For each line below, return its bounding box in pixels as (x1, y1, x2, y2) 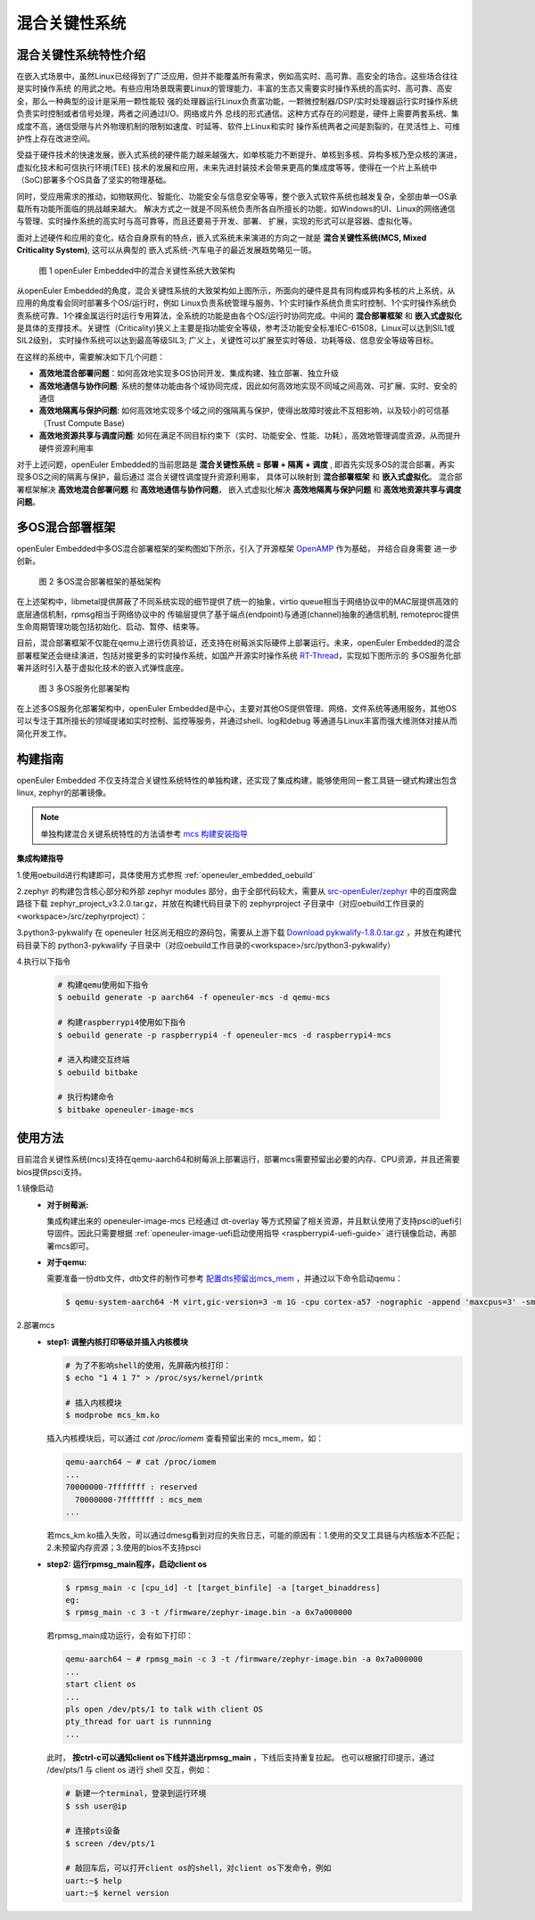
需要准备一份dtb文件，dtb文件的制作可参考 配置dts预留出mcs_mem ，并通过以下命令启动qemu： (46, 1273, 403, 1284)
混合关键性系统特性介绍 (16, 47, 146, 62)
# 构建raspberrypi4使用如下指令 (57, 1017, 186, 1028)
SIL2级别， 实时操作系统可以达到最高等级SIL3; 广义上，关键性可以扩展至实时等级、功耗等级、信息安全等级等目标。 (16, 335, 439, 346)
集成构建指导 (16, 853, 64, 864)
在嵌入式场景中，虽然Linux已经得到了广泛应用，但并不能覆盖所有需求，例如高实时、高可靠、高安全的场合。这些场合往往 (16, 71, 458, 82)
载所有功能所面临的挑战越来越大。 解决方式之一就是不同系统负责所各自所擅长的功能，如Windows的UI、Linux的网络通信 (16, 203, 456, 214)
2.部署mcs (16, 1320, 55, 1331)
